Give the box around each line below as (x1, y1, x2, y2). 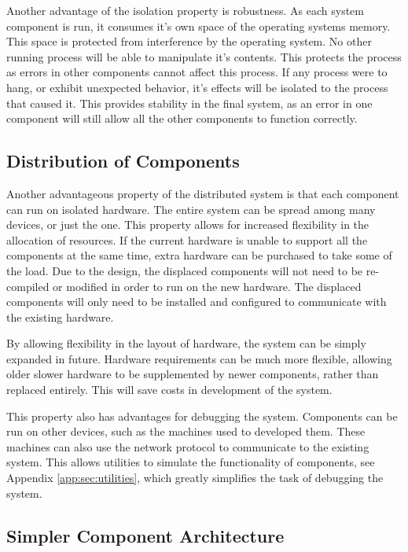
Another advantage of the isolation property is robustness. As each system (6, 2, 364, 18)
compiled (6, 278, 50, 294)
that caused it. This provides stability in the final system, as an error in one (6, 94, 373, 111)
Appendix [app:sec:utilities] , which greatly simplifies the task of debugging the (6, 469, 384, 486)
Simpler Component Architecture (6, 523, 285, 547)
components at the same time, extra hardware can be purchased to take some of (6, 247, 392, 263)
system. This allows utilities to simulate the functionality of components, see (6, 454, 375, 470)
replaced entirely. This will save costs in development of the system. (6, 381, 333, 398)
